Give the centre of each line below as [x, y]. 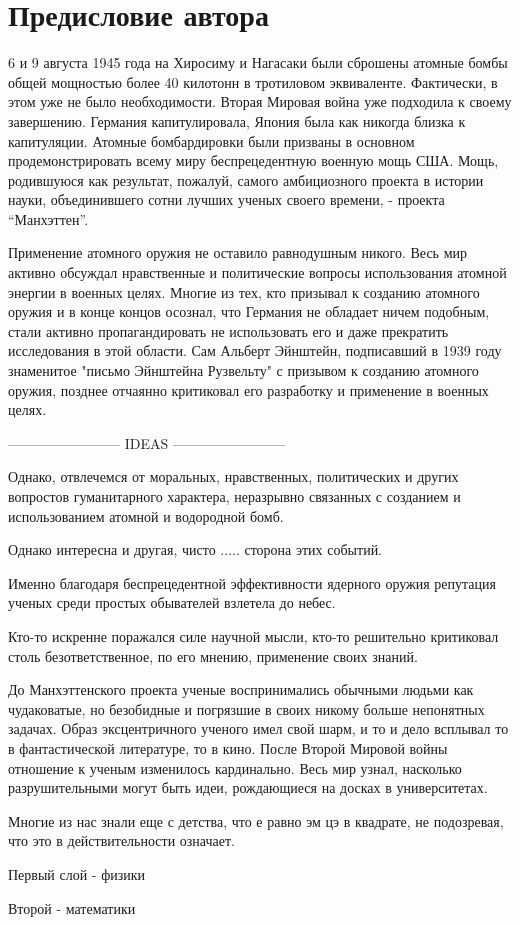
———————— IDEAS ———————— [146, 442]
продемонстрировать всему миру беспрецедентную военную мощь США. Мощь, [253, 160]
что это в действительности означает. [121, 840]
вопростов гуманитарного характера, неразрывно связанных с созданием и [234, 496]
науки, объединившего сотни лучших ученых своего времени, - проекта [226, 199]
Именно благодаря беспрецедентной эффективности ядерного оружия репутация [252, 582]
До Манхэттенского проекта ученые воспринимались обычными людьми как [241, 689]
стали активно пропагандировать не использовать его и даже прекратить [228, 330]
